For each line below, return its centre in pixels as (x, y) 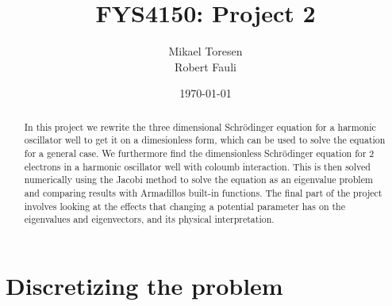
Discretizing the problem (144, 285)
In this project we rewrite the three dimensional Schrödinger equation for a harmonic (200, 126)
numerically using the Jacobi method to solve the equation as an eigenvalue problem (198, 180)
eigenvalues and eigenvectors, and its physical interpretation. (149, 219)
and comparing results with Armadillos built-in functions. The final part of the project (203, 192)
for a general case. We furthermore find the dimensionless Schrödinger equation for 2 (199, 153)
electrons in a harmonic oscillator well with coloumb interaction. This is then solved (197, 166)
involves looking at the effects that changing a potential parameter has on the (184, 206)
